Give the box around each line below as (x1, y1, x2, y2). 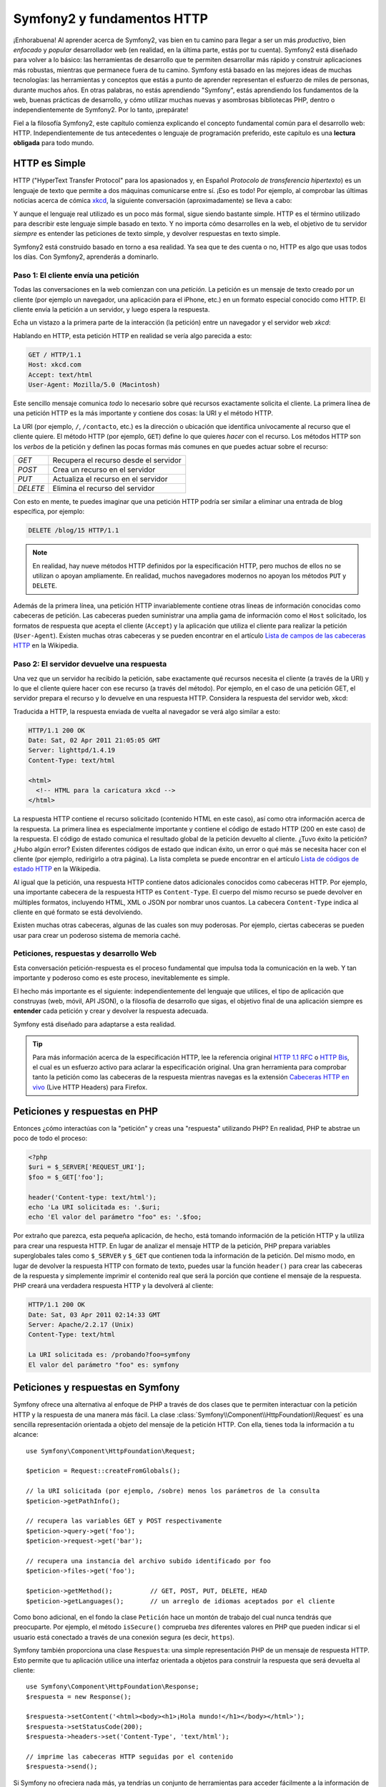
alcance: (13, 1430, 39, 1439)
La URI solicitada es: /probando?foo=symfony (28, 1351, 191, 1359)
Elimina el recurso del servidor (52, 483, 155, 493)
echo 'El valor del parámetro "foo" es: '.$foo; (28, 1213, 202, 1222)
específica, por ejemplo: (13, 508, 85, 516)
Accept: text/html (28, 370, 93, 379)
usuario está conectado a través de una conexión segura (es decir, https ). (13, 1633, 235, 1641)
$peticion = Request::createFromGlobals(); (26, 1467, 181, 1475)
